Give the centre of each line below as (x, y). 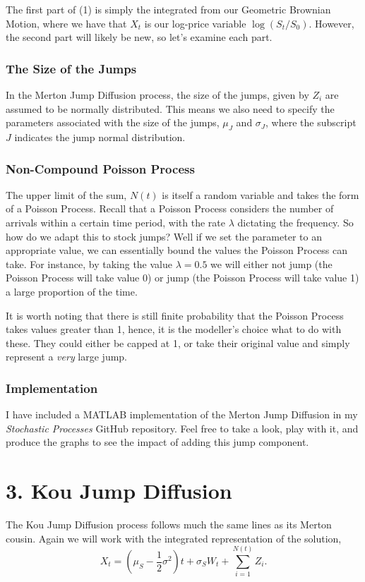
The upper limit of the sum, (66, 194)
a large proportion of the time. (72, 291)
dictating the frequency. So (295, 222)
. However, (331, 23)
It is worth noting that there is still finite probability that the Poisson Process (175, 315)
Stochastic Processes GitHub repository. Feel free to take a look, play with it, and (182, 428)
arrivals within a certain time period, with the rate (116, 222)
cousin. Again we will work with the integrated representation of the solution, (174, 538)
